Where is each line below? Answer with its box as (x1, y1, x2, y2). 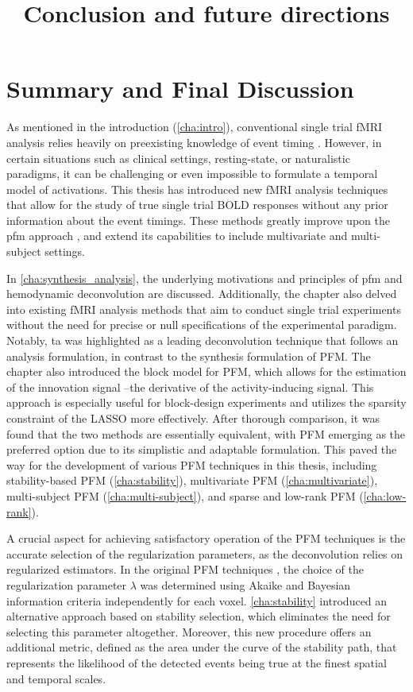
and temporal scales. (6, 670, 106, 686)
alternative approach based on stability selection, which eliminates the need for (6, 608, 391, 624)
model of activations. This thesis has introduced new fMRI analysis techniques (6, 180, 388, 197)
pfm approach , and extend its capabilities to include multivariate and (6, 227, 348, 244)
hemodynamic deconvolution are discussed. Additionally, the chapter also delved (6, 285, 397, 302)
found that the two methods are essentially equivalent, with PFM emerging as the (6, 425, 406, 442)
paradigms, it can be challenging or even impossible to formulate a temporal (6, 165, 378, 182)
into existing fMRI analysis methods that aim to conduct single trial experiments (6, 300, 401, 317)
